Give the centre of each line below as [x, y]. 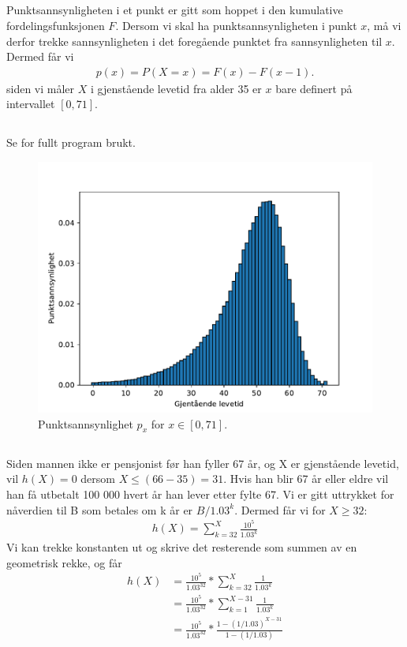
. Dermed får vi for [280, 509]
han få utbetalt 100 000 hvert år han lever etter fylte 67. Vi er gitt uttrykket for [200, 494]
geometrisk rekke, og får [64, 562]
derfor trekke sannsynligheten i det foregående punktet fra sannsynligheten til [194, 41]
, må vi [384, 25]
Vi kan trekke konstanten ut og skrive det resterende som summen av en [182, 547]
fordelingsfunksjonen [56, 25]
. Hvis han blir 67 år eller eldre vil [306, 479]
